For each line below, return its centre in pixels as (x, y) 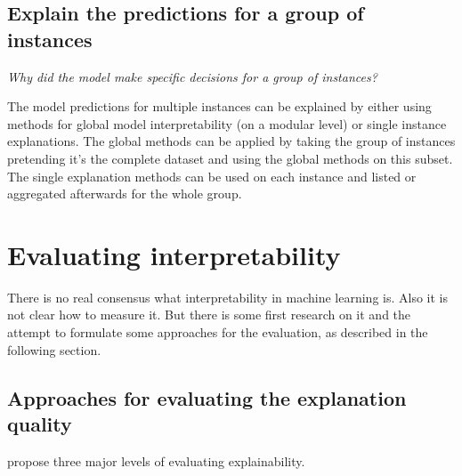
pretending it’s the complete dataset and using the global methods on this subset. (230, 158)
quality (40, 424)
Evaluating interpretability (174, 254)
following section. (54, 349)
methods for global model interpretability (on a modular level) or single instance (227, 123)
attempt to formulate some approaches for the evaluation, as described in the (218, 332)
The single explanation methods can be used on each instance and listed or (212, 176)
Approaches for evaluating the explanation (207, 397)
